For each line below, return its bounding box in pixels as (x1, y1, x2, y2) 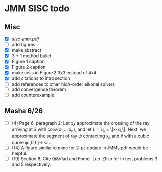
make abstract (11, 47, 42, 53)
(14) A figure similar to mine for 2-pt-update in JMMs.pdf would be (11, 145, 148, 151)
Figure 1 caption (11, 58, 45, 65)
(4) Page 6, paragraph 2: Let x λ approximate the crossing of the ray (11, 120, 150, 127)
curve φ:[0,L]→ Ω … (11, 139, 53, 145)
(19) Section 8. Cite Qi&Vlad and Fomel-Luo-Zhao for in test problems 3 (11, 155, 158, 162)
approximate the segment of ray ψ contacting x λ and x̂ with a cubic (11, 133, 149, 140)
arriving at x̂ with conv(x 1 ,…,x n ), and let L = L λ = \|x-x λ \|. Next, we (11, 126, 146, 134)
